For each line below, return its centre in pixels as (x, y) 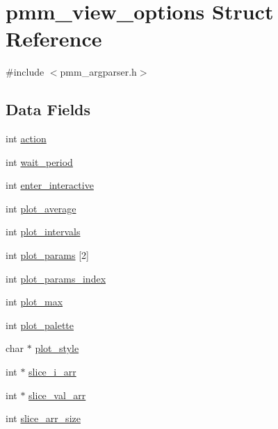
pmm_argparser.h (98, 72)
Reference (54, 39)
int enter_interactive (50, 185)
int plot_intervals (43, 232)
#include (25, 72)
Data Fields (48, 109)
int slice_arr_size (43, 418)
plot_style (57, 348)
